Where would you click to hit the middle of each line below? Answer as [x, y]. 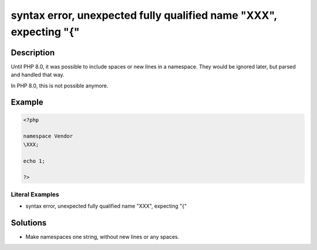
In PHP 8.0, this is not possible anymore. [60, 86]
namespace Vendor [48, 136]
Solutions [29, 223]
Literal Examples [35, 194]
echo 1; [34, 161]
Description [33, 53]
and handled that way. [38, 75]
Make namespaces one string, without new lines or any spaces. [102, 237]
